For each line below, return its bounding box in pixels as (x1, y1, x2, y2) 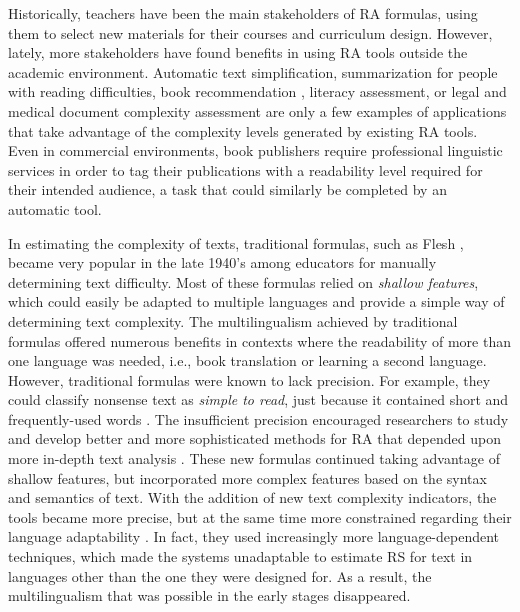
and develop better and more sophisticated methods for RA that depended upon (8, 428, 501, 449)
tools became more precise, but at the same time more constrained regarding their (8, 506, 512, 527)
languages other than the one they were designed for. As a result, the (8, 565, 432, 586)
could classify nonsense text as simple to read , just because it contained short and (8, 389, 509, 410)
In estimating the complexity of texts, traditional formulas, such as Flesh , (8, 232, 464, 253)
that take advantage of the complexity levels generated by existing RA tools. (8, 120, 478, 141)
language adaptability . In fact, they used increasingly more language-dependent (8, 526, 500, 547)
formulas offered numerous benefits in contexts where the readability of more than (8, 330, 511, 351)
